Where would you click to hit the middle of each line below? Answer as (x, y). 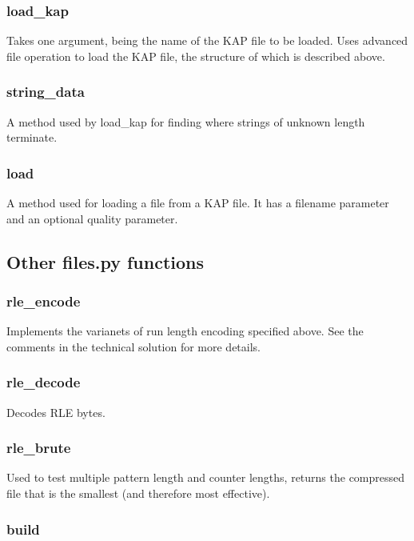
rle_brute (39, 448)
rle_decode (44, 382)
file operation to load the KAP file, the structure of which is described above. (196, 56)
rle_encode (44, 301)
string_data (46, 92)
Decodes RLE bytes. (56, 412)
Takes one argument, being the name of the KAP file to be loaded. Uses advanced (207, 40)
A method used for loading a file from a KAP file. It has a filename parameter (198, 203)
